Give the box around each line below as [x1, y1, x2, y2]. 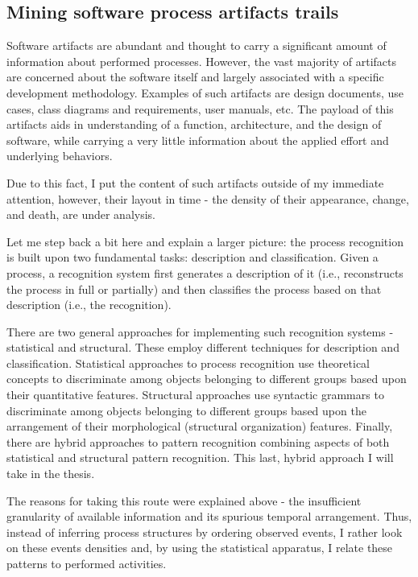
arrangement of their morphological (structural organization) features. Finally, [6, 418, 393, 435]
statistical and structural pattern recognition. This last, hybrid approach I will [6, 449, 394, 466]
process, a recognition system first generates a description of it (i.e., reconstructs [6, 264, 404, 281]
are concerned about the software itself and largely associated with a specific [6, 68, 384, 85]
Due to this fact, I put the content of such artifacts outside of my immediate [6, 174, 384, 191]
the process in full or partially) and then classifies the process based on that [6, 280, 382, 297]
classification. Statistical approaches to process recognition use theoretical [6, 354, 370, 371]
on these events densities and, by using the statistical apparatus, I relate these [6, 539, 393, 556]
